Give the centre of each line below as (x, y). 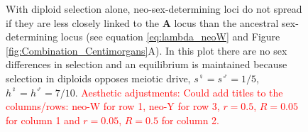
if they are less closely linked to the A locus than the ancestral (142, 22)
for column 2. (190, 120)
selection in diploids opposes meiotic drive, (98, 78)
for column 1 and (43, 120)
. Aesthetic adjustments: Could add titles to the (179, 92)
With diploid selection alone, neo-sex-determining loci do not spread (154, 9)
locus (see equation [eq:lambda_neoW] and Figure (170, 37)
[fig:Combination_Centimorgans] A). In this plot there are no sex (147, 50)
